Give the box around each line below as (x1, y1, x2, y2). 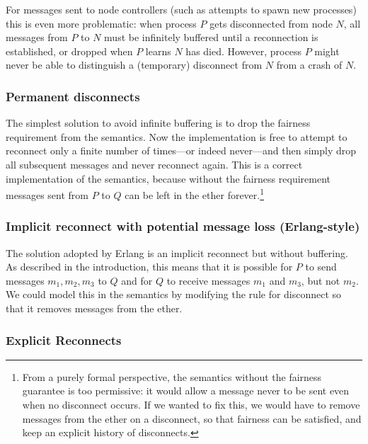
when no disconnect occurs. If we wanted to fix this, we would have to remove (22, 397, 360, 411)
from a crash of (276, 57, 343, 72)
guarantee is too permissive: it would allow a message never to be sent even (22, 383, 350, 398)
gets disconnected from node (209, 16, 333, 30)
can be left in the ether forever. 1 (125, 186, 265, 202)
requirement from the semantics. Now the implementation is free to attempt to (6, 129, 347, 144)
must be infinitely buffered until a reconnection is (104, 30, 318, 45)
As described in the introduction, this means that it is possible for (6, 259, 293, 274)
